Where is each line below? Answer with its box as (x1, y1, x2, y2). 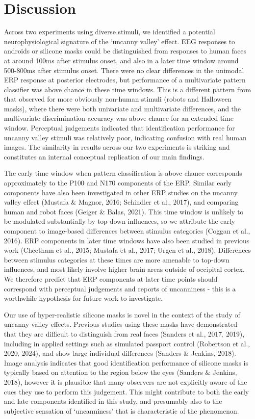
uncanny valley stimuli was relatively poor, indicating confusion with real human (4, 132, 247, 142)
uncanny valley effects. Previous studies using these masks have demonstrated (4, 319, 238, 329)
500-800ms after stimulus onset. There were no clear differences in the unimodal (4, 65, 244, 75)
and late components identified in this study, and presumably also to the (4, 396, 222, 406)
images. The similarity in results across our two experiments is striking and (4, 142, 230, 152)
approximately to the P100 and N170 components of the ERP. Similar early (4, 178, 232, 188)
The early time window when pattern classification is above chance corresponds (4, 168, 242, 178)
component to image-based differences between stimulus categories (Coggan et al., (4, 226, 250, 236)
